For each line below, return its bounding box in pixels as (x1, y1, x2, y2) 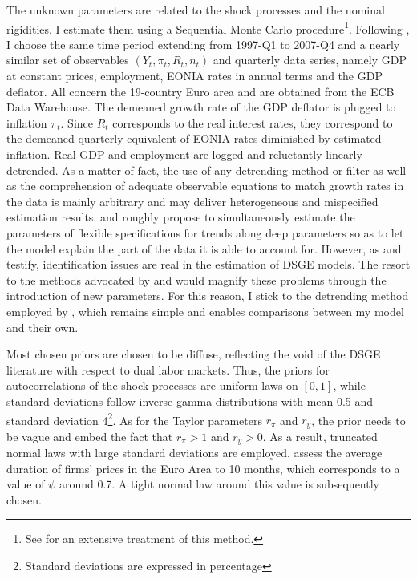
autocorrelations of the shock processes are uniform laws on (6, 377, 298, 394)
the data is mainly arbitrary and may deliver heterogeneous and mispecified (6, 192, 379, 209)
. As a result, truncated (262, 427, 378, 444)
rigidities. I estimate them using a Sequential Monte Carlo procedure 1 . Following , (6, 18, 410, 37)
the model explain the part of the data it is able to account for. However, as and (6, 240, 402, 257)
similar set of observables (6, 51, 129, 68)
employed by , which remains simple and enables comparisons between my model (6, 302, 404, 319)
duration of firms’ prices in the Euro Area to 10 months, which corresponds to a (6, 460, 400, 476)
